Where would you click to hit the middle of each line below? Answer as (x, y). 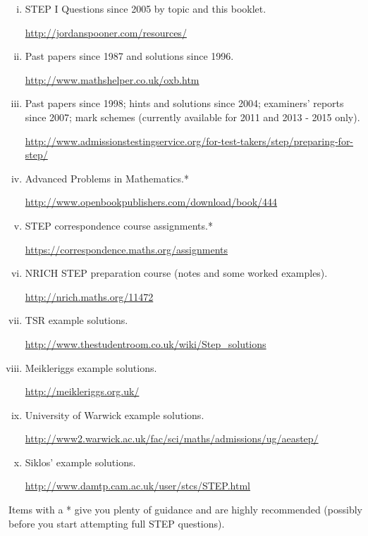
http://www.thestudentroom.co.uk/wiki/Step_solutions (146, 343)
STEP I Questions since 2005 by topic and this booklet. (146, 8)
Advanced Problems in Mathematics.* (107, 178)
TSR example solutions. (76, 320)
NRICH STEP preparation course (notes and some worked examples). (176, 273)
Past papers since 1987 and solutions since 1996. (129, 56)
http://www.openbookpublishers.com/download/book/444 (151, 202)
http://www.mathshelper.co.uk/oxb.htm (112, 79)
